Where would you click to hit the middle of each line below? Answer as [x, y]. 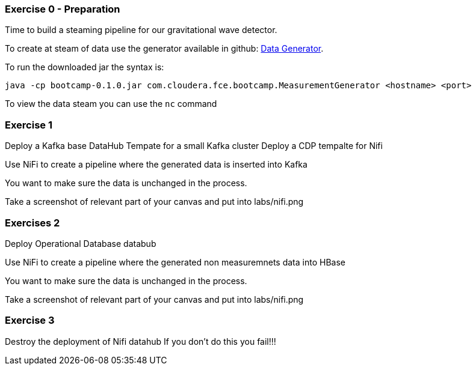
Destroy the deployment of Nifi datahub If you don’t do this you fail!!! [141, 341]
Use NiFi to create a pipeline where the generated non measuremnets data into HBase [175, 262]
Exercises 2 [32, 223]
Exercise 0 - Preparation [63, 9]
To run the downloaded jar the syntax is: [85, 67]
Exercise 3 [30, 320]
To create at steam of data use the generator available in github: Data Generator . [164, 49]
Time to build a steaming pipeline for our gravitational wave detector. [141, 30]
